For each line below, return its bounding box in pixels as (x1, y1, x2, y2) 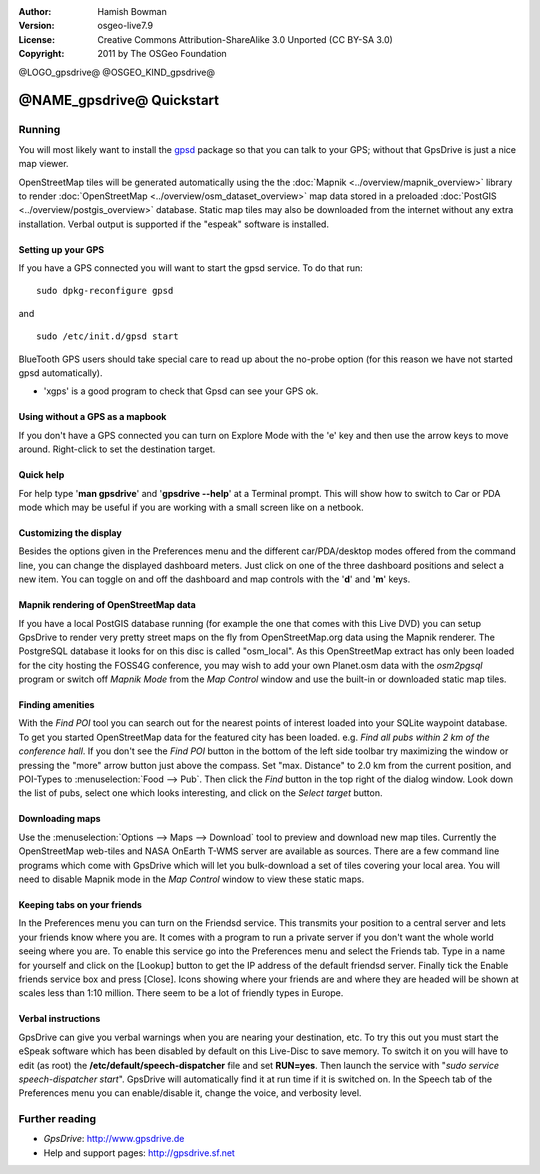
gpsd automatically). (18, 367, 103, 379)
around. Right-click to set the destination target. (18, 443, 216, 455)
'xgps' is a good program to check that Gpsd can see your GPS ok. (43, 385, 319, 397)
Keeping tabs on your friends (18, 899, 142, 910)
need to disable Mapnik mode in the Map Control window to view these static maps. (18, 873, 365, 885)
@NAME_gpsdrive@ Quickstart (18, 92, 220, 109)
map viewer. (18, 158, 69, 170)
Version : (18, 20, 55, 32)
